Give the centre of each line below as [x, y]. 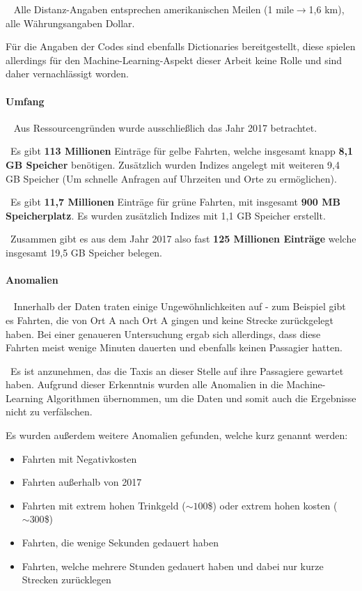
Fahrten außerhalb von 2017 [82, 482]
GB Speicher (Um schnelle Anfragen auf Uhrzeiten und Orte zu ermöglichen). [171, 178]
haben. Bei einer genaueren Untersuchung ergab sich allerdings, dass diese [163, 333]
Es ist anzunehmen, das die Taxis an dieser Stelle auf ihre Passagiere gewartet [177, 370]
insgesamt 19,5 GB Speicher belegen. [84, 252]
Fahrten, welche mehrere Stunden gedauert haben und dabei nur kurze [173, 566]
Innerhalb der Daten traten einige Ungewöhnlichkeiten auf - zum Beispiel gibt [180, 306]
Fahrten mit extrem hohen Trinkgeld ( [104, 505]
